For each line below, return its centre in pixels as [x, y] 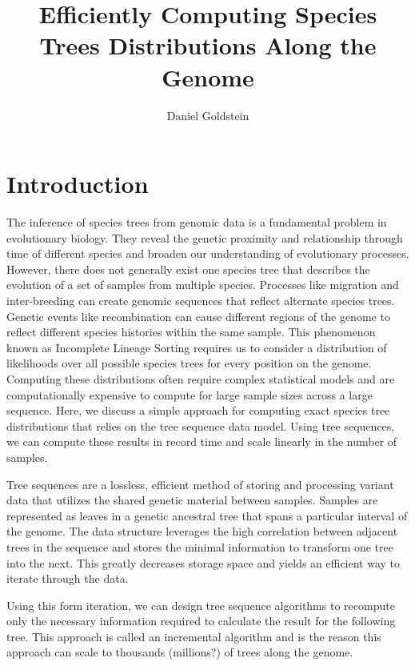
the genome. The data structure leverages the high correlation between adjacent [202, 531]
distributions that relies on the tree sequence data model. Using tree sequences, [201, 425]
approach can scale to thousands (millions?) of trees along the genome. [180, 652]
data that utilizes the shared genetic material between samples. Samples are [192, 500]
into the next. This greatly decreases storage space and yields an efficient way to [204, 562]
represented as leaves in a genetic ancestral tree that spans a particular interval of [207, 515]
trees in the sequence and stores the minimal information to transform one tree [200, 546]
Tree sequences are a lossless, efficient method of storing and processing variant [200, 484]
